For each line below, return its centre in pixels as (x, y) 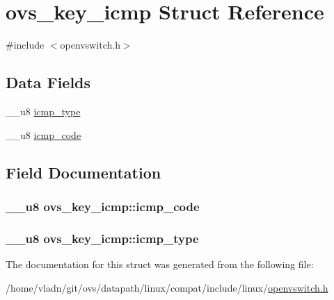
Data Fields (48, 82)
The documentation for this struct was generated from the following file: (160, 264)
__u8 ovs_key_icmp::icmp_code (103, 206)
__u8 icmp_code (43, 134)
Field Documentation (83, 172)
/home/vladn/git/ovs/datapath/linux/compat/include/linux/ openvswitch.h (167, 287)
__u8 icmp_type (43, 111)
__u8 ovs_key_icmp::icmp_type (102, 238)
